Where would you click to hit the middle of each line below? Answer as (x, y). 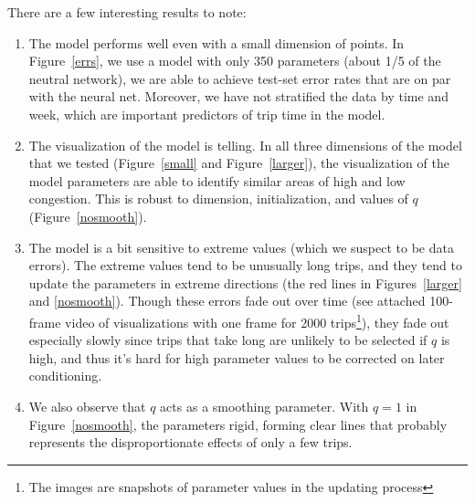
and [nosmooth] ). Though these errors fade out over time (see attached (227, 301)
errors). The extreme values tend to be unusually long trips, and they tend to (245, 265)
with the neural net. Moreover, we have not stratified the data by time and (238, 96)
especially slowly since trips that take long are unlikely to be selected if (228, 340)
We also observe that (87, 406)
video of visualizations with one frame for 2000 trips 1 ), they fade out (257, 320)
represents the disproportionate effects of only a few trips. (190, 442)
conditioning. (65, 376)
